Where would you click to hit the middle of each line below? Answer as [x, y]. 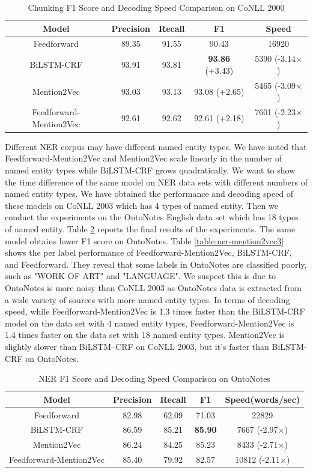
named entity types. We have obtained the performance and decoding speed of [149, 194]
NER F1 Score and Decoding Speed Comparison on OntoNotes [154, 378]
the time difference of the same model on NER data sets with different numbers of [156, 182]
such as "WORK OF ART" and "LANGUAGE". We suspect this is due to [141, 276]
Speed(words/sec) [263, 399]
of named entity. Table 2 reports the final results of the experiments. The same [150, 229]
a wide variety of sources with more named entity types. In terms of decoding [147, 299]
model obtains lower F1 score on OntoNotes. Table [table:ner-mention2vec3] [144, 240]
